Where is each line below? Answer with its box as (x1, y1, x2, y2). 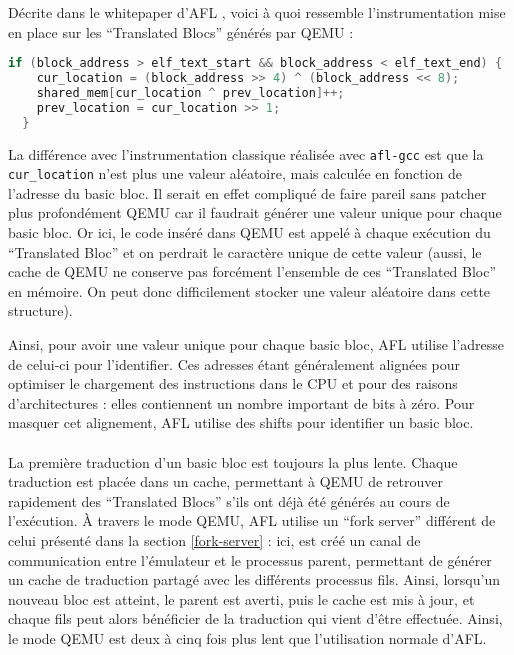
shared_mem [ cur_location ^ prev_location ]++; (36, 85, 345, 100)
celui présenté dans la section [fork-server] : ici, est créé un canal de (8, 529, 421, 550)
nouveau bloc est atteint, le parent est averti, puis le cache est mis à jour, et (8, 588, 475, 609)
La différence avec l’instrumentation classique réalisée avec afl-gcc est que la (8, 143, 484, 164)
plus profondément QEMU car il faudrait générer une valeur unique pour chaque (8, 202, 502, 223)
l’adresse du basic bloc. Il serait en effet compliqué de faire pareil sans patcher (8, 182, 487, 203)
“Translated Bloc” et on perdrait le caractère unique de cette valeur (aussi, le (8, 241, 482, 262)
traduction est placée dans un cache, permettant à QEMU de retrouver (8, 471, 443, 492)
